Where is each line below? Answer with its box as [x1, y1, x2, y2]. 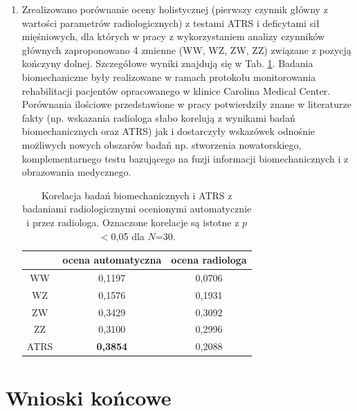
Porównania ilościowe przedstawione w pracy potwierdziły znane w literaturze [21, 97, 352, 111]
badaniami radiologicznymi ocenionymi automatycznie [22, 201, 252, 216]
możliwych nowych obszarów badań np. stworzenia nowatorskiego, [21, 137, 302, 152]
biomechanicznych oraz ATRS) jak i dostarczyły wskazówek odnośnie [21, 124, 315, 138]
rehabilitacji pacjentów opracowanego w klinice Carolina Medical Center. [21, 83, 331, 98]
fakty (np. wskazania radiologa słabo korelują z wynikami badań [21, 110, 295, 125]
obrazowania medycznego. [21, 165, 131, 179]
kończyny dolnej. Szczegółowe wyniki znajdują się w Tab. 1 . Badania [21, 56, 313, 71]
